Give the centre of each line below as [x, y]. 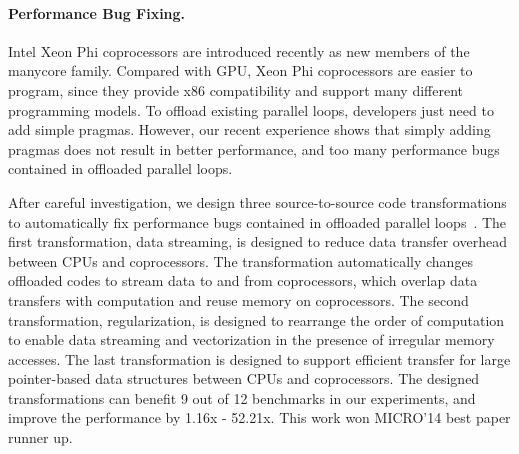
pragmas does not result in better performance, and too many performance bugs [254, 148]
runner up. [40, 437]
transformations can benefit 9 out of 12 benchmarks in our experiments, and [242, 397]
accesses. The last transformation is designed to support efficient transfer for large [259, 358]
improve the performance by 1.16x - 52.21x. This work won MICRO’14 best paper [259, 417]
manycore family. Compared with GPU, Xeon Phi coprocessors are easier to [240, 70]
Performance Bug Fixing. [97, 12]
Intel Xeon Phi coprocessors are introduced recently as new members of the [239, 50]
